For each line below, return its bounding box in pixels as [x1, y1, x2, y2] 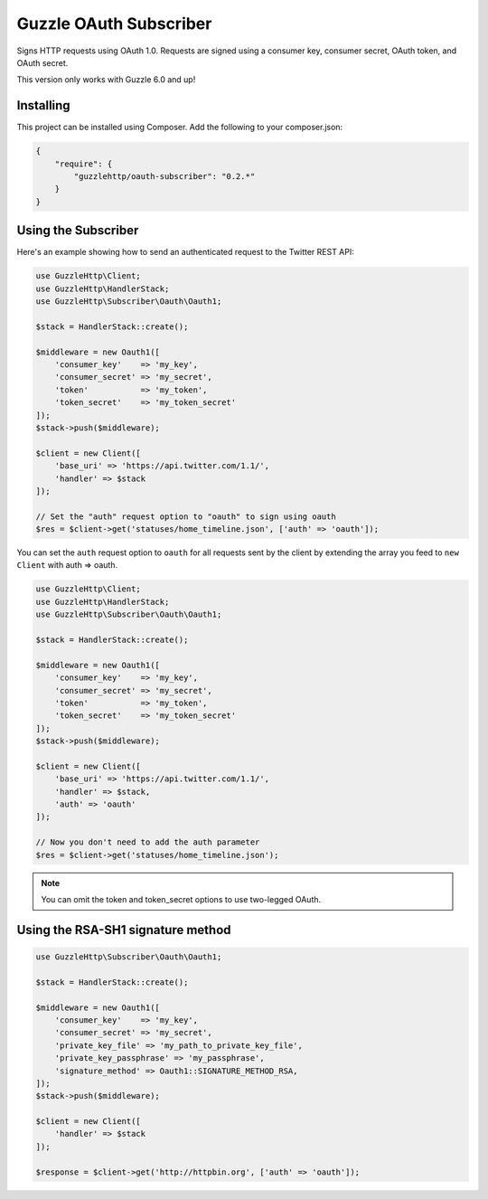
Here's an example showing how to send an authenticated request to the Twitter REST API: [16, 247, 354, 258]
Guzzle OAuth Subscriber [16, 14, 212, 33]
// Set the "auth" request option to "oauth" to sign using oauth [35, 511, 336, 522]
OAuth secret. [16, 57, 69, 68]
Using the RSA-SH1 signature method [16, 922, 231, 938]
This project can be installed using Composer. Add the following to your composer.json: [16, 122, 343, 133]
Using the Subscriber [16, 222, 139, 239]
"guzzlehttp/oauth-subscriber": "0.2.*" [73, 172, 256, 181]
